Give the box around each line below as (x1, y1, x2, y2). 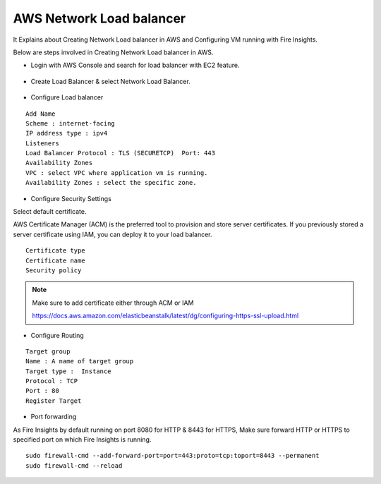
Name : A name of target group (25, 357, 134, 365)
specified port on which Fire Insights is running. (13, 435, 152, 444)
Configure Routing (30, 331, 84, 339)
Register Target (25, 397, 82, 405)
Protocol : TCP (25, 377, 78, 385)
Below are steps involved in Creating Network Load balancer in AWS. (13, 48, 214, 56)
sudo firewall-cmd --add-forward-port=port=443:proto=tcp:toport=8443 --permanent (25, 452, 320, 460)
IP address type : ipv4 (25, 129, 108, 138)
